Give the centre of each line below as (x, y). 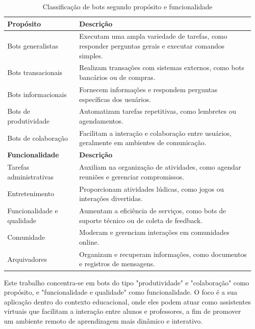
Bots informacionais (37, 94)
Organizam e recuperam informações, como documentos (163, 254)
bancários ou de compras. (117, 77)
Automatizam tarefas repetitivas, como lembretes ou (158, 111)
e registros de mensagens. (117, 264)
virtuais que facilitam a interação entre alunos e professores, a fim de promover (123, 311)
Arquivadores (27, 259)
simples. (91, 55)
